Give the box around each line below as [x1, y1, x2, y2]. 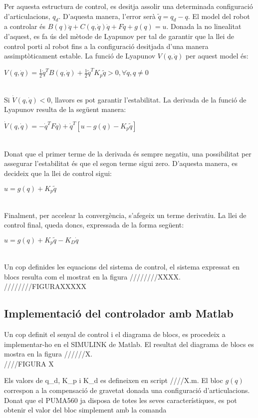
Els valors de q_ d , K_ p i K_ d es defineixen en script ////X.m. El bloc [4, 375, 223, 385]
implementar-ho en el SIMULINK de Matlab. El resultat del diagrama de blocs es [4, 338, 254, 349]
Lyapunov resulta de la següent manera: [4, 104, 126, 114]
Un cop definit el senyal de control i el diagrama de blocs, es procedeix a [4, 329, 226, 339]
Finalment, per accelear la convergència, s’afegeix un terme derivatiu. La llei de [4, 209, 247, 220]
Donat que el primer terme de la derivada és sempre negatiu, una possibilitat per [4, 148, 252, 158]
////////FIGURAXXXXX [4, 281, 86, 291]
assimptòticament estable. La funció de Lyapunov [4, 50, 156, 61]
